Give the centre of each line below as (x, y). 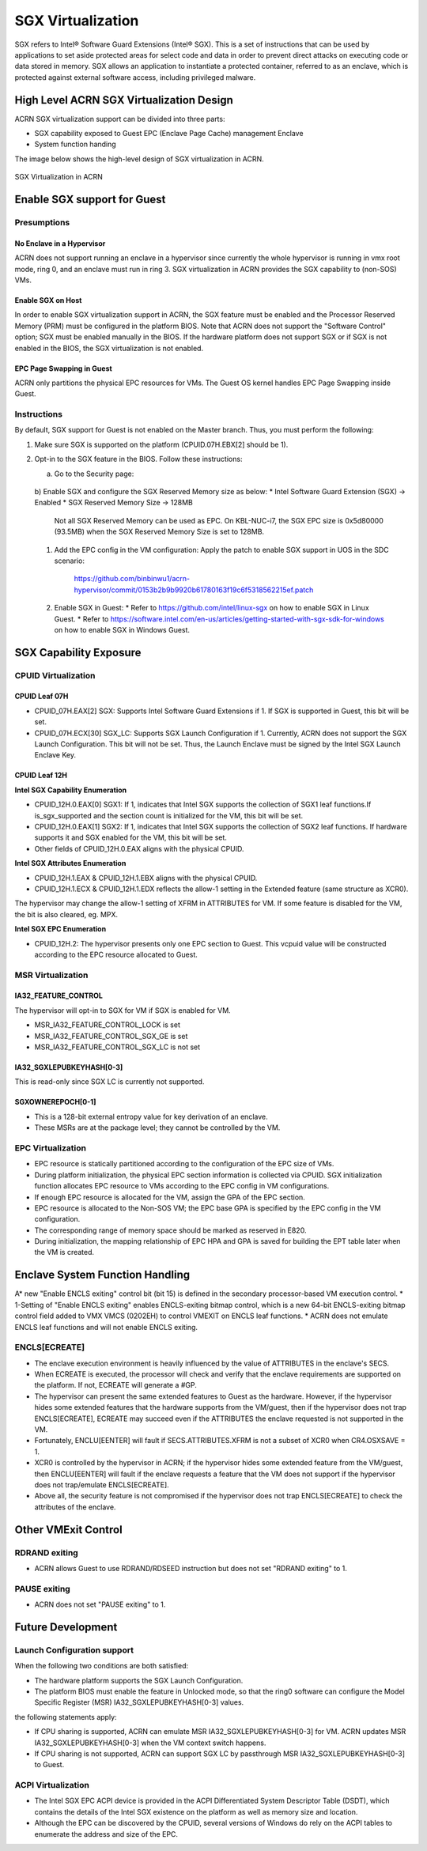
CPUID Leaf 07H (42, 697)
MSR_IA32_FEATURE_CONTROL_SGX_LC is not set (117, 1047)
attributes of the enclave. (75, 1507)
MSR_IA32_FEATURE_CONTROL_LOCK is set (108, 1025)
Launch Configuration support (74, 1650)
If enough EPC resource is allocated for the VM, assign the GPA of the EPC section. (170, 1197)
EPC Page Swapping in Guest (63, 368)
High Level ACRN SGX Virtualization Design (124, 100)
